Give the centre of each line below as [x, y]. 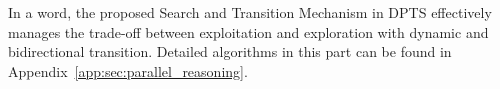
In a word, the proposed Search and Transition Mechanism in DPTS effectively [250, 12]
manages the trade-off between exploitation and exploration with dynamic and [248, 31]
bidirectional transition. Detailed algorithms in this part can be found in [230, 51]
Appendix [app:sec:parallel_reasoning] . [128, 70]
